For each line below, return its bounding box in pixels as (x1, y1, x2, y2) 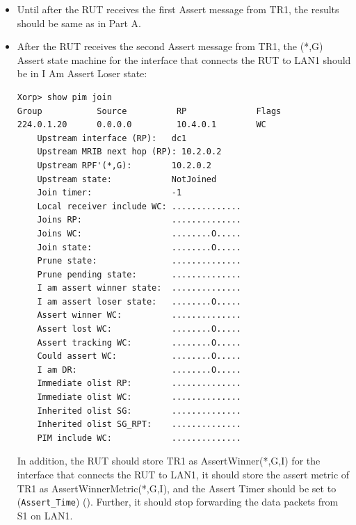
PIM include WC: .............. (37, 433, 241, 443)
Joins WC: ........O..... (37, 228, 241, 239)
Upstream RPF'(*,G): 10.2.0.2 (37, 160, 211, 170)
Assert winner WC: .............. (37, 310, 241, 321)
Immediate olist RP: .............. (37, 378, 241, 389)
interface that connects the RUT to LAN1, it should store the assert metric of (17, 467, 350, 481)
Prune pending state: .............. (37, 269, 241, 280)
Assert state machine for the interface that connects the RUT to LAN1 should (17, 52, 351, 67)
